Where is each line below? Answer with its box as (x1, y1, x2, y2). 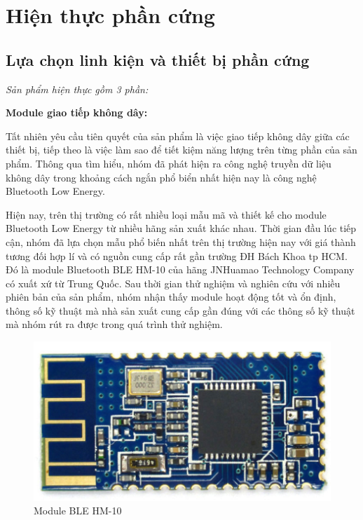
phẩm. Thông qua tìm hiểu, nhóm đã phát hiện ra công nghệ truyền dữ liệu (6, 156, 331, 170)
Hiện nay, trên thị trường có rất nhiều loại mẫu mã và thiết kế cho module (6, 207, 327, 221)
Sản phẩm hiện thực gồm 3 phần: (6, 81, 149, 96)
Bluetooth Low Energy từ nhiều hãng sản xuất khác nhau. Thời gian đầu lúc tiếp (6, 221, 357, 235)
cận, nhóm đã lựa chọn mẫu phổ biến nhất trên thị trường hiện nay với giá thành (6, 234, 356, 249)
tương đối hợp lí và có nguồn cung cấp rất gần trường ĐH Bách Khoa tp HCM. (6, 248, 348, 263)
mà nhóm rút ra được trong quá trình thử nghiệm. (6, 317, 223, 331)
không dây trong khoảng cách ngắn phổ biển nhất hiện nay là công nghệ (6, 170, 317, 184)
